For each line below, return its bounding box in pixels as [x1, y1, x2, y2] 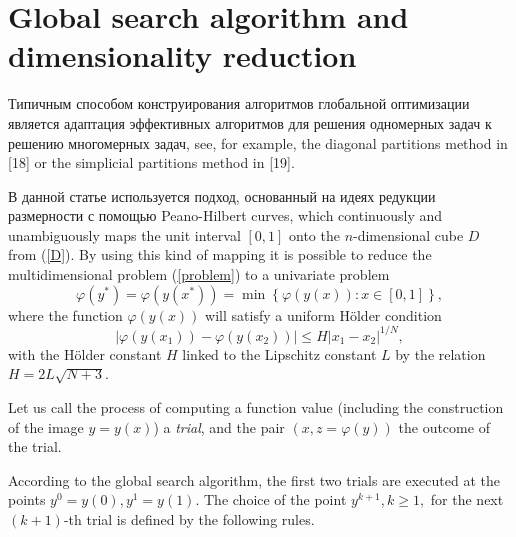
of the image [8, 416, 84, 437]
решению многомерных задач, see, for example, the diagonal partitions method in [8, 132, 508, 153]
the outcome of [398, 416, 490, 437]
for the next [430, 489, 504, 510]
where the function [8, 304, 123, 325]
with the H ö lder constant [8, 343, 162, 364]
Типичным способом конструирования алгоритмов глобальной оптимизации [8, 93, 470, 114]
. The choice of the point [195, 489, 347, 510]
